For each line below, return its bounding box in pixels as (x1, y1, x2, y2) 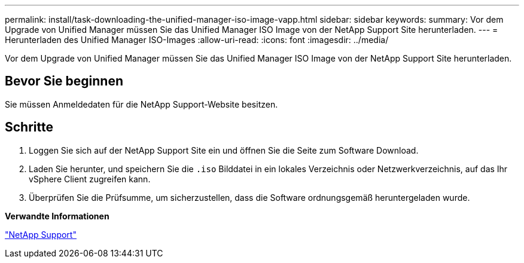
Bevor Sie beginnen (5, 74, 124, 89)
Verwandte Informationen (5, 210, 109, 221)
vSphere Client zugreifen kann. (29, 173, 151, 184)
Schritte (5, 120, 53, 135)
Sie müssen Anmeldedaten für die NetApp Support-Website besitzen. (5, 99, 278, 109)
